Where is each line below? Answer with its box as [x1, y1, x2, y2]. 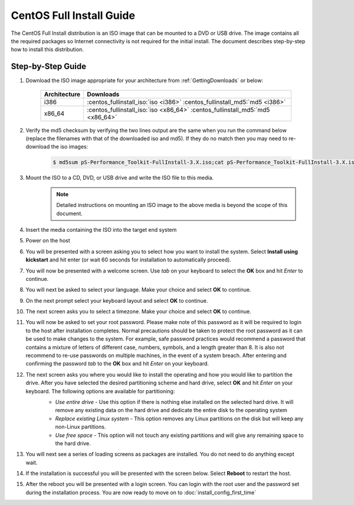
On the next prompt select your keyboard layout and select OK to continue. [25, 297, 208, 304]
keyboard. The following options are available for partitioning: [25, 387, 175, 394]
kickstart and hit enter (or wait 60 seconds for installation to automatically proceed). [25, 256, 231, 263]
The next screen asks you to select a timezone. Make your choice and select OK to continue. [25, 308, 251, 315]
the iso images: [51, 143, 88, 150]
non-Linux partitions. [55, 423, 106, 430]
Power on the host [25, 237, 70, 244]
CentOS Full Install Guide [11, 9, 136, 22]
